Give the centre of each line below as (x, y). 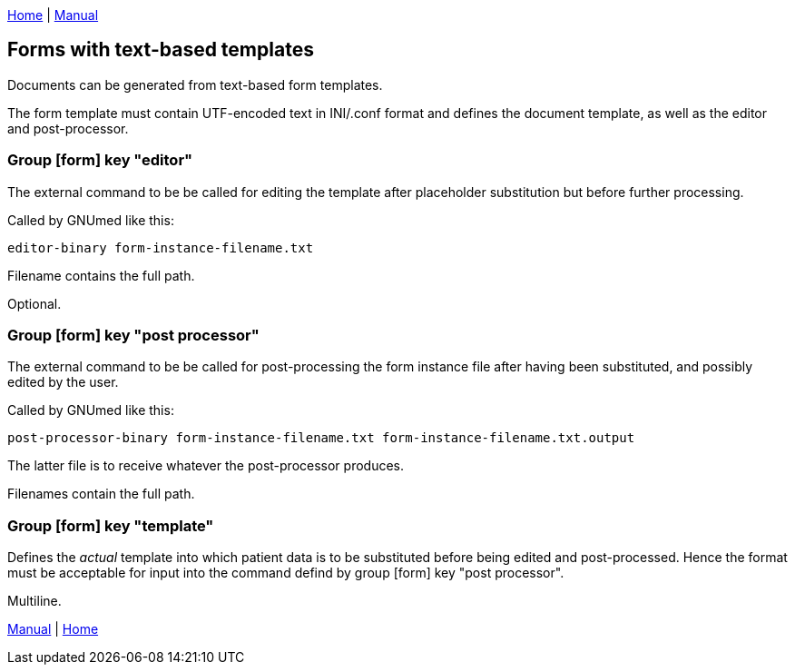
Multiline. (34, 601)
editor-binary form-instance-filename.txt (161, 247)
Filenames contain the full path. (101, 494)
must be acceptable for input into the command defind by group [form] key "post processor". (286, 573)
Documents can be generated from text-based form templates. (195, 84)
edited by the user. (63, 382)
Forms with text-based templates (161, 50)
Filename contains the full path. (101, 275)
